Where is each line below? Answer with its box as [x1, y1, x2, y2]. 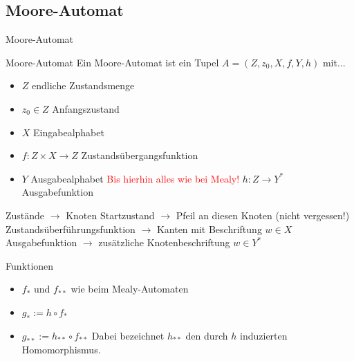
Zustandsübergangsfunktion [81, 148, 198, 163]
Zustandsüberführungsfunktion [6, 221, 136, 236]
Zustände [6, 207, 45, 222]
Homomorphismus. [21, 342, 101, 357]
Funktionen [6, 258, 54, 272]
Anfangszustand [52, 101, 120, 115]
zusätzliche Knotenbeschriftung [98, 235, 230, 250]
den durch [185, 328, 228, 342]
